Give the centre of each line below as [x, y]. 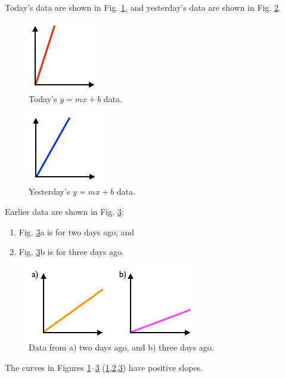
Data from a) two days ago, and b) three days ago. [121, 347]
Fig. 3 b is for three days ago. [72, 252]
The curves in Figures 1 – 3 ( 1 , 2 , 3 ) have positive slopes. [104, 367]
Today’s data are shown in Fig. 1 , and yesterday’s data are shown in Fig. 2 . [143, 7]
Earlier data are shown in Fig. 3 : [64, 211]
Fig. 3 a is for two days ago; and [77, 231]
